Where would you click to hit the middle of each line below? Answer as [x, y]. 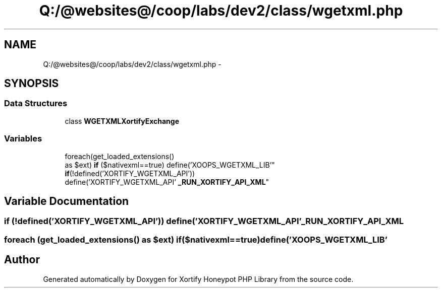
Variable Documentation [67, 201]
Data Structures [36, 103]
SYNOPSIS [32, 84]
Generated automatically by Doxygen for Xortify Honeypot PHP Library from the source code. [198, 279]
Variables [23, 139]
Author [22, 260]
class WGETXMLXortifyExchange [122, 121]
